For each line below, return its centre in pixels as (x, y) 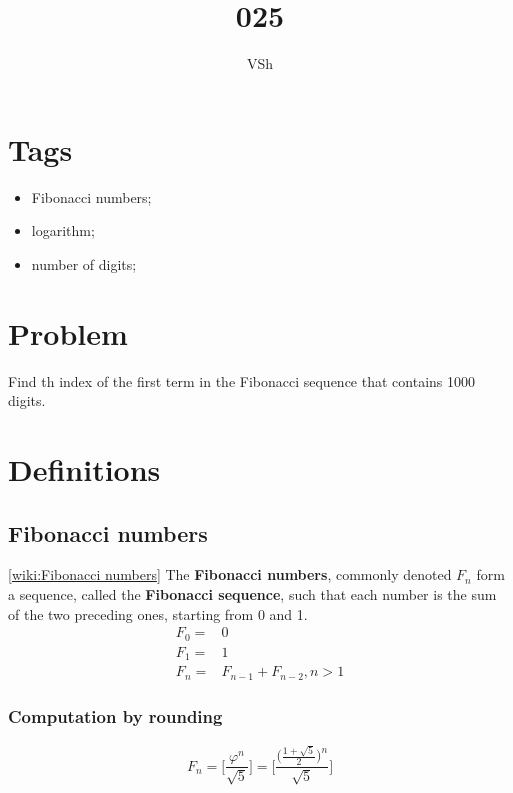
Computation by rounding (115, 716)
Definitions (84, 468)
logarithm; (63, 230)
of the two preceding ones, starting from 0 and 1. (158, 613)
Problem (68, 332)
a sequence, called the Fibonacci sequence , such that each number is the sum (252, 593)
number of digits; (84, 263)
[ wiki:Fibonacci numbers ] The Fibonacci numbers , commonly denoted (230, 574)
